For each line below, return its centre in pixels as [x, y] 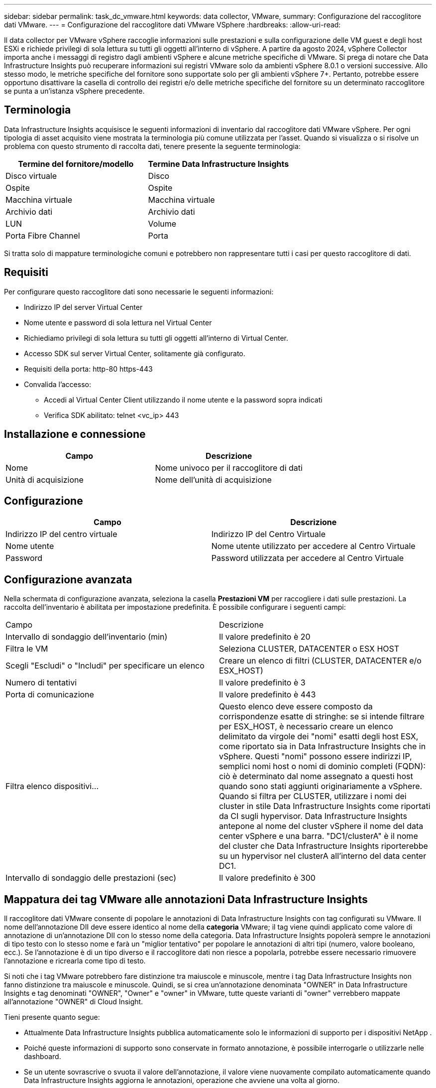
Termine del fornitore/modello [76, 164]
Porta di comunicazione [50, 695]
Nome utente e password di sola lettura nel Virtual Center [118, 322]
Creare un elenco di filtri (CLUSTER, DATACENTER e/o [320, 661]
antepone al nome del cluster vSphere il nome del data [321, 826]
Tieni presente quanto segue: [52, 1017]
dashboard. [43, 1057]
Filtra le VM [27, 649]
